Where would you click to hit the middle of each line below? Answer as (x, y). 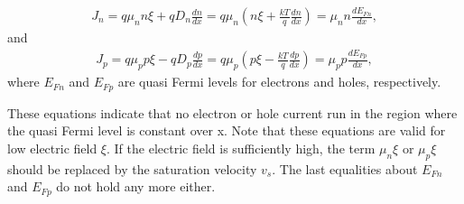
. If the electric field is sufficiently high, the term (241, 148)
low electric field (52, 148)
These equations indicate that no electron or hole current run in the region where (232, 112)
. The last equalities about (345, 168)
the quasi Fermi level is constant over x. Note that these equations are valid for (227, 130)
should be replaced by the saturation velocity (132, 168)
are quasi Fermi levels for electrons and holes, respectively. (279, 82)
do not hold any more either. (136, 186)
